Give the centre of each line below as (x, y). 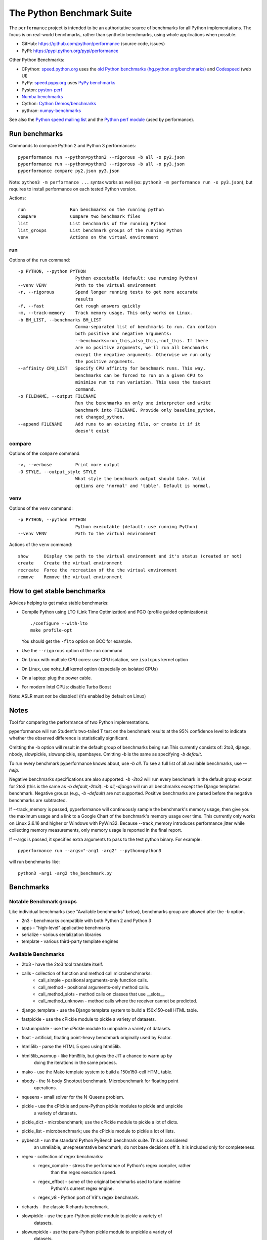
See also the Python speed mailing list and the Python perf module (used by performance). (102, 120)
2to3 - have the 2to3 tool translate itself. (62, 964)
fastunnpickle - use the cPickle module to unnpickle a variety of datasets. (96, 1028)
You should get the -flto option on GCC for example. (77, 641)
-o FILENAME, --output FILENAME (57, 396)
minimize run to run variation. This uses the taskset (143, 382)
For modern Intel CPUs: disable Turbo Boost (66, 687)
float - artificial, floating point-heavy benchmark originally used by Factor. (97, 1038)
